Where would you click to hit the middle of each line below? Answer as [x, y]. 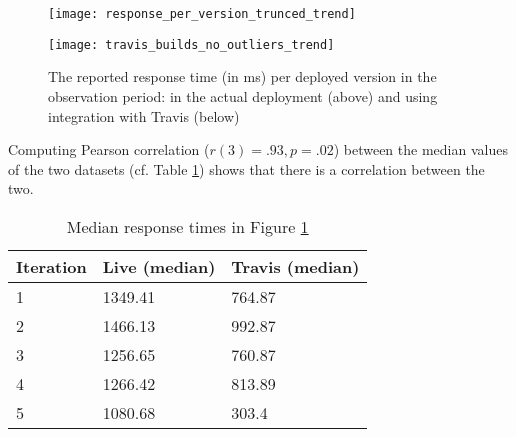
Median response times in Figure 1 [187, 226]
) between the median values [420, 149]
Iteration [51, 266]
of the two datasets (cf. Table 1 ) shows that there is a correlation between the [246, 168]
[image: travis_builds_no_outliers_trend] [191, 44]
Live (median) [159, 266]
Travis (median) [295, 266]
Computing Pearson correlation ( [109, 149]
